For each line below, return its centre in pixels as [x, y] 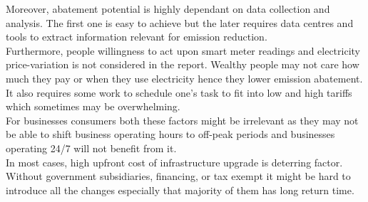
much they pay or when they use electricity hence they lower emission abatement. [184, 78]
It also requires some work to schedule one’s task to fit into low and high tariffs [179, 92]
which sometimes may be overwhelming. [93, 106]
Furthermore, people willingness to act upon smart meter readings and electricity [183, 50]
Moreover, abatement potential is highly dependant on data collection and [168, 9]
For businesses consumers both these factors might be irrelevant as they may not [182, 120]
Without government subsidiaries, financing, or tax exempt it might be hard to [178, 176]
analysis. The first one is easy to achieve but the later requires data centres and [180, 22]
